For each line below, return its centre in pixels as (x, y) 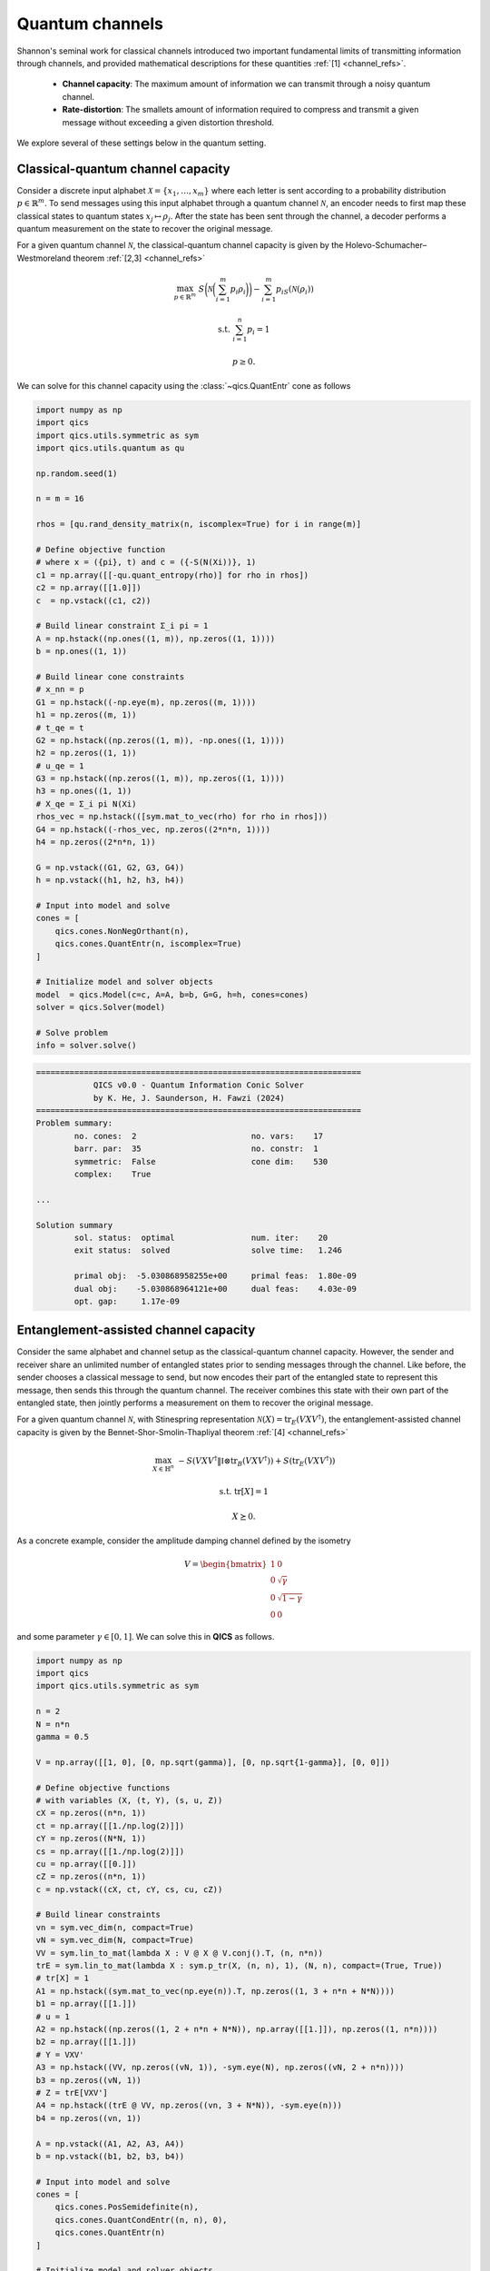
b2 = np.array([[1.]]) (86, 2042)
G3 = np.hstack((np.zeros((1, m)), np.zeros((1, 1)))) (160, 778)
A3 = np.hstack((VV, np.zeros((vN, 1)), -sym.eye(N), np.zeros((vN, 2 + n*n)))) (220, 2068)
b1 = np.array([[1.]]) (86, 2004)
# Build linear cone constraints (110, 676)
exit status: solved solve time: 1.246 (208, 1250)
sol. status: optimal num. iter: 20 (201, 1237)
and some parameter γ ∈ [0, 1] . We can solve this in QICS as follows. (146, 1636)
